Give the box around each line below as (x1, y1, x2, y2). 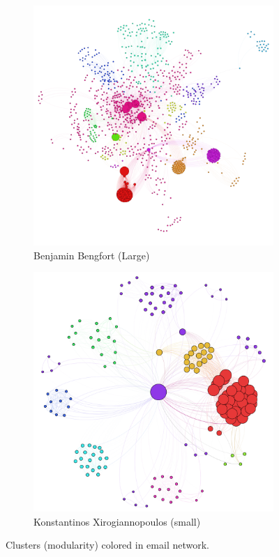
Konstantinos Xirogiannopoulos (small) (33, 514, 201, 528)
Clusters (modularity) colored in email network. (6, 537, 209, 552)
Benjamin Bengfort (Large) (33, 247, 150, 262)
